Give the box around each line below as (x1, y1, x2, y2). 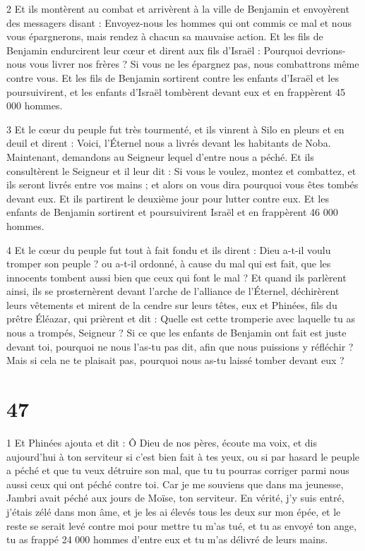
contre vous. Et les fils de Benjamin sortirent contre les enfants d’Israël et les (6, 70, 339, 85)
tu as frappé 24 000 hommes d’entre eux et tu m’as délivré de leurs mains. (6, 532, 328, 547)
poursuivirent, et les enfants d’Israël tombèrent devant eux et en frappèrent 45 (6, 84, 346, 99)
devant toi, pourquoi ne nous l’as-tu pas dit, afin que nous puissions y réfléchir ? (6, 339, 354, 353)
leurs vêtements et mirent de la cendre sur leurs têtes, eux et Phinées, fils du (6, 297, 337, 312)
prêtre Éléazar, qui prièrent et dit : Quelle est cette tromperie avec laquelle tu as (6, 311, 356, 326)
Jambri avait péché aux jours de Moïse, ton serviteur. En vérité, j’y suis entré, (6, 490, 345, 505)
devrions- (306, 42, 346, 57)
